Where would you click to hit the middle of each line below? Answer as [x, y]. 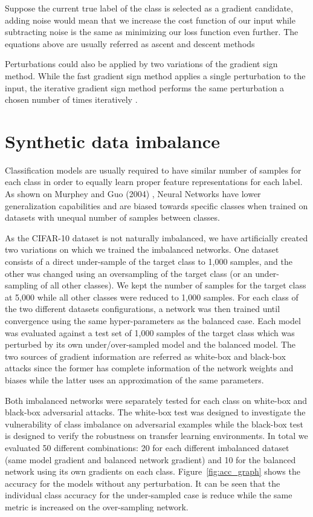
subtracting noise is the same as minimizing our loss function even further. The [152, 32]
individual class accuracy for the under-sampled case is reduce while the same [149, 495]
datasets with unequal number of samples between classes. [112, 217]
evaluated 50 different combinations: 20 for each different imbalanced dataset [147, 447]
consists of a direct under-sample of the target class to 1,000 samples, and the [149, 262]
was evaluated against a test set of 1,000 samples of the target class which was [150, 332]
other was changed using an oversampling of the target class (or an [129, 273]
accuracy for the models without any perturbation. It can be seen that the [143, 483]
